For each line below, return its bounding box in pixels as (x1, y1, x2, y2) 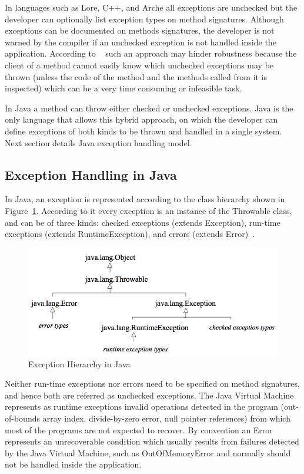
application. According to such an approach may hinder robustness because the (5, 47, 297, 60)
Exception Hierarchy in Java (28, 357, 131, 370)
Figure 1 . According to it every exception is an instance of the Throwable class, (5, 204, 292, 216)
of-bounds (5, 412, 40, 424)
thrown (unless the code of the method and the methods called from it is (5, 70, 268, 83)
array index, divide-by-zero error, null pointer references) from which (42, 412, 290, 424)
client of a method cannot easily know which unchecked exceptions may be (5, 58, 274, 71)
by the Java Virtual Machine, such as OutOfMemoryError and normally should (5, 446, 291, 459)
